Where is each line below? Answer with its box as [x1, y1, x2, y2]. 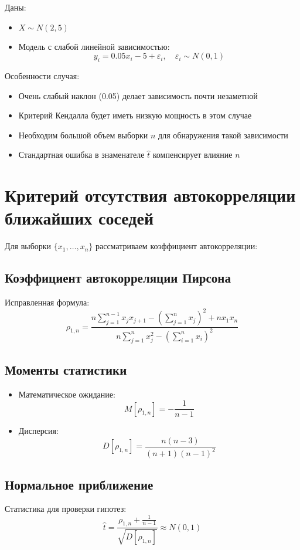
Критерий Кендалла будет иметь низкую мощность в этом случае [18, 109, 252, 121]
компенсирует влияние [152, 148, 233, 161]
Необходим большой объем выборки [18, 128, 148, 141]
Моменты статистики [5, 360, 127, 378]
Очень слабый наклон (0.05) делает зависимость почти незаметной [18, 89, 258, 101]
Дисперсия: [18, 425, 59, 437]
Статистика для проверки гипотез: [5, 503, 127, 515]
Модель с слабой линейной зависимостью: [18, 40, 170, 52]
